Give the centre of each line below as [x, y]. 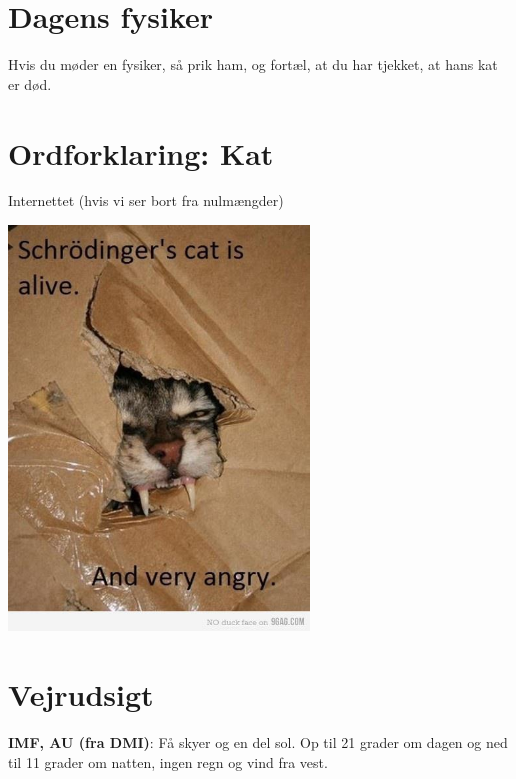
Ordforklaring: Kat [141, 152]
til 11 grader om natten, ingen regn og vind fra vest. [168, 761]
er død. [30, 83]
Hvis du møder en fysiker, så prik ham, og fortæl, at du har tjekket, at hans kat [253, 64]
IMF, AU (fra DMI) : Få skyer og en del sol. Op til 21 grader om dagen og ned [258, 742]
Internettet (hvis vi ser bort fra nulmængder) [146, 200]
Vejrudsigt [81, 694]
